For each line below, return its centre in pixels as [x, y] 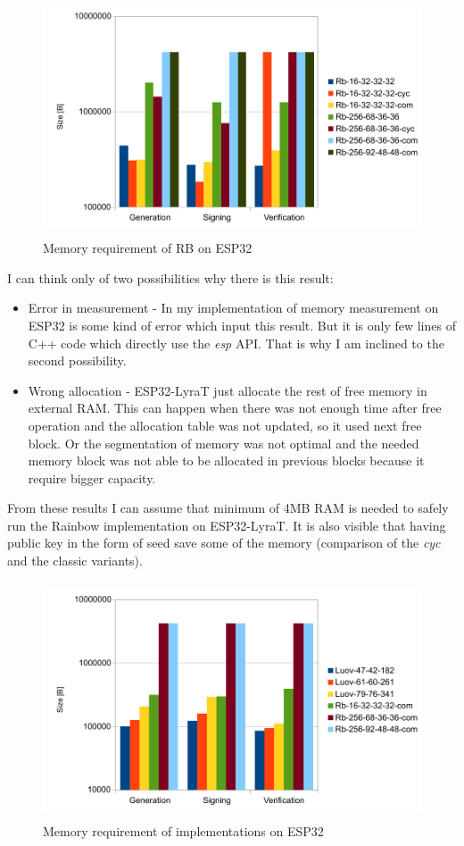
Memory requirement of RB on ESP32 [148, 248]
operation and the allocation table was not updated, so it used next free [225, 425]
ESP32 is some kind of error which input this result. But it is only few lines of [242, 325]
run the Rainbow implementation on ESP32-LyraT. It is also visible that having [227, 525]
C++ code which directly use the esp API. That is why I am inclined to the [236, 343]
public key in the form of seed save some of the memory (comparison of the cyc [224, 543]
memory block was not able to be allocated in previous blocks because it [226, 461]
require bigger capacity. [92, 477]
